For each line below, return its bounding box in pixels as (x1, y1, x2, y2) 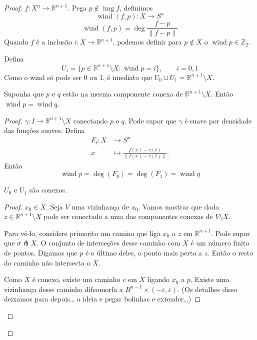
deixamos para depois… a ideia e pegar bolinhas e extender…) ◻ (4, 293, 200, 304)
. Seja (45, 201, 63, 211)
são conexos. (29, 184, 67, 195)
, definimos (119, 2, 153, 12)
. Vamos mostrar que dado (138, 201, 219, 211)
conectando (73, 115, 108, 125)
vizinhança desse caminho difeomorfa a (4, 283, 123, 294)
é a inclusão (36, 36, 72, 47)
